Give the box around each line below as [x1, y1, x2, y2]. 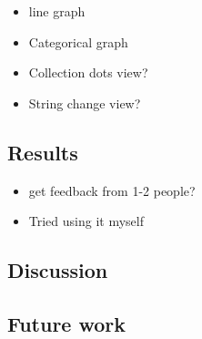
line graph [28, 2, 86, 20]
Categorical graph [28, 32, 128, 51]
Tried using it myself [28, 211, 144, 231]
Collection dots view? [28, 63, 148, 82]
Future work [7, 309, 126, 337]
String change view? [28, 93, 141, 112]
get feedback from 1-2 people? [28, 180, 196, 200]
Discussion [7, 256, 108, 284]
